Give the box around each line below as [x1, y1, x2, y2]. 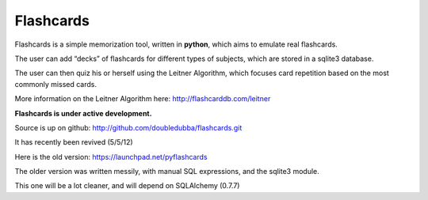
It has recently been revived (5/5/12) [14, 138, 134, 147]
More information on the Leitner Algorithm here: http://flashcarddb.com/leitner [14, 94, 271, 104]
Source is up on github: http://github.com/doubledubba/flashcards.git [14, 123, 243, 132]
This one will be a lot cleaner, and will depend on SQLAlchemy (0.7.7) [14, 181, 240, 191]
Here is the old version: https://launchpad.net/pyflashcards [14, 152, 208, 161]
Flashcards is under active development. [14, 108, 152, 118]
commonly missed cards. [14, 79, 97, 89]
